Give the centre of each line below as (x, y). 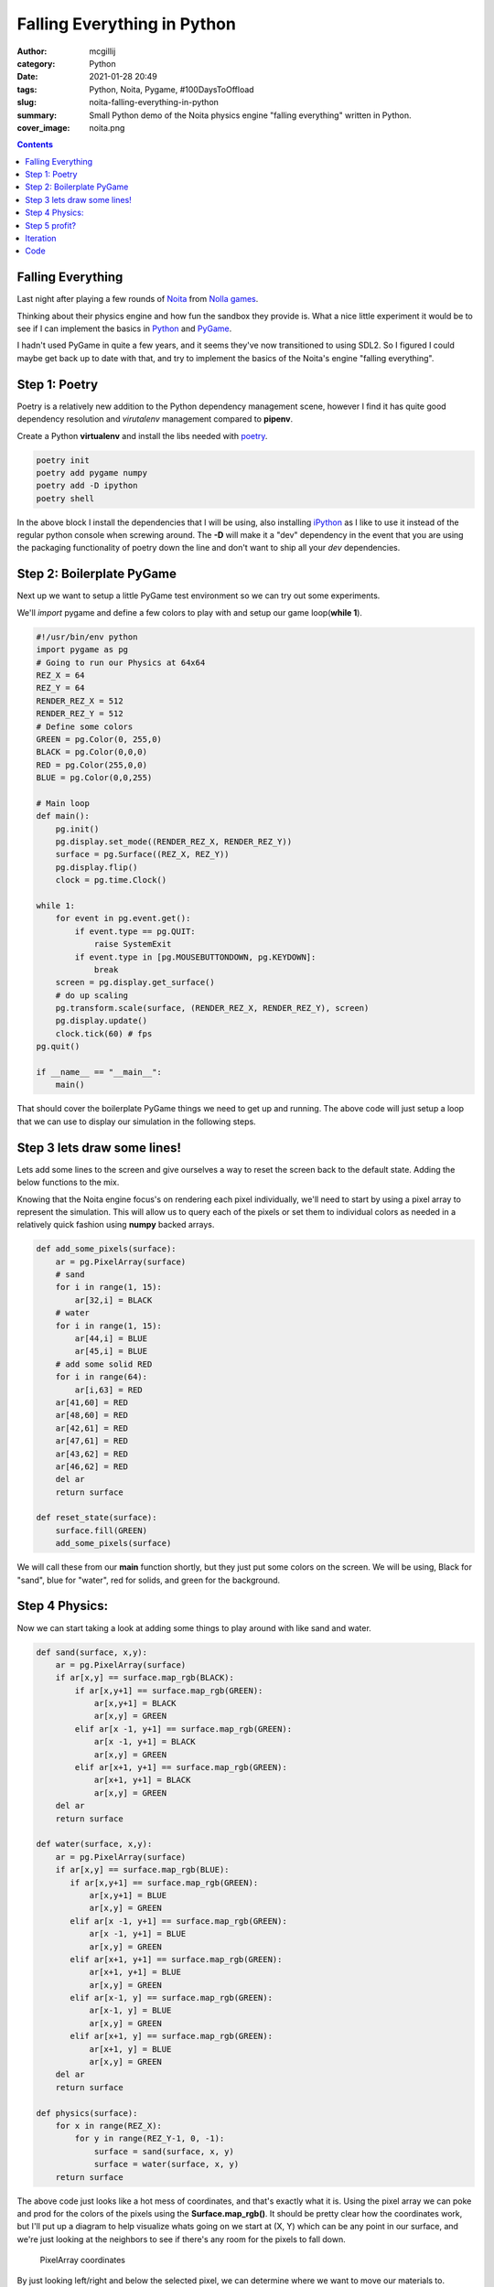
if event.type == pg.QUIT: (135, 931)
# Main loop (63, 803)
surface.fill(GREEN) (102, 1530)
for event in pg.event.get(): (123, 918)
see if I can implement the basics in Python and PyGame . (124, 328)
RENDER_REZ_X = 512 (80, 701)
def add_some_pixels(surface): (107, 1249)
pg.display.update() (102, 1021)
